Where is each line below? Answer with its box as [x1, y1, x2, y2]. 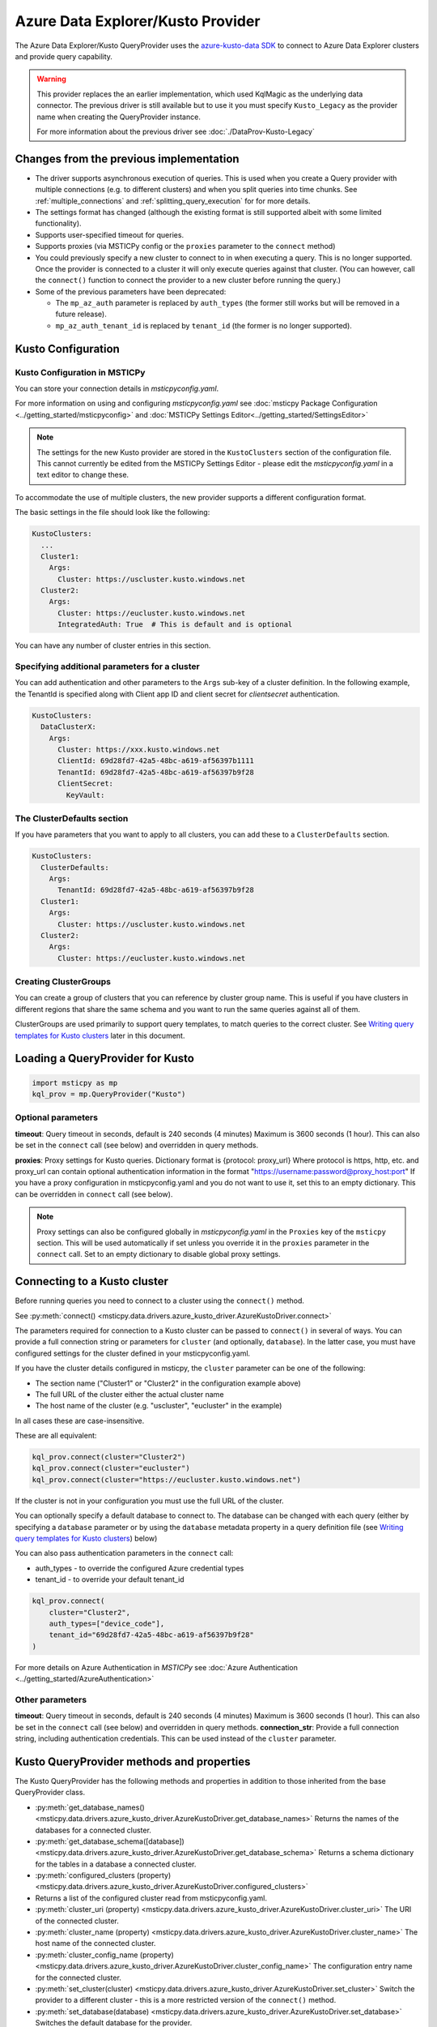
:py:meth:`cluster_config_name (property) [35, 1950, 174, 1960]
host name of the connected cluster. [35, 1939, 156, 1948]
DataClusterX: [40, 722, 97, 731]
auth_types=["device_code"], [49, 1618, 165, 1628]
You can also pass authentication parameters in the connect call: [15, 1549, 234, 1558]
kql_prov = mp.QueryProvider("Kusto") [32, 1090, 186, 1099]
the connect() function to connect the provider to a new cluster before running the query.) [35, 276, 342, 285]
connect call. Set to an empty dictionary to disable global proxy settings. [36, 1249, 281, 1259]
